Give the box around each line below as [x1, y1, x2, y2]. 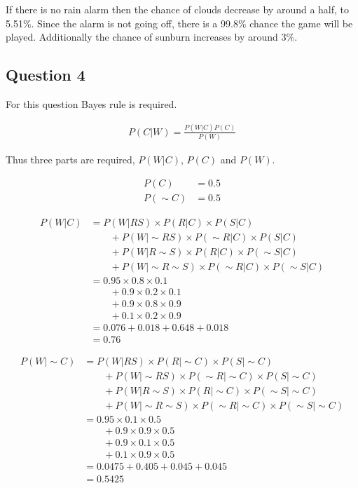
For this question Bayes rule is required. [6, 96, 177, 111]
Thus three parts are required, [6, 152, 135, 167]
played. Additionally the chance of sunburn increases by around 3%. [6, 29, 298, 44]
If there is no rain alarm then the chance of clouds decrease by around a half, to [6, 2, 350, 16]
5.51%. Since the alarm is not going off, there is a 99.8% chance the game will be [6, 15, 353, 30]
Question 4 [6, 64, 85, 86]
